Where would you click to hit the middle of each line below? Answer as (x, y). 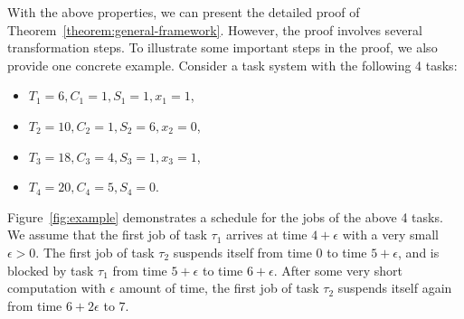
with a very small (390, 235)
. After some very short (338, 270)
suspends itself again (395, 288)
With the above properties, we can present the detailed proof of (184, 12)
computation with (57, 288)
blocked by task (51, 270)
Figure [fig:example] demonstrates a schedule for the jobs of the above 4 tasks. (225, 216)
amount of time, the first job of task (219, 288)
